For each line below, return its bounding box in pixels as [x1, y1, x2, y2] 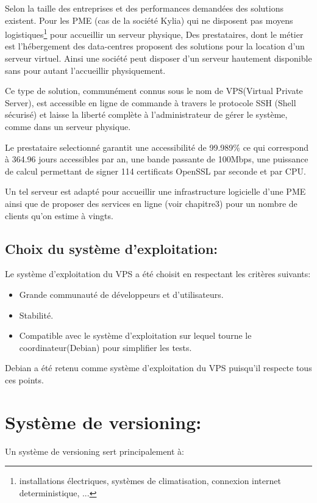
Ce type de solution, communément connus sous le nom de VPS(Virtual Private [5, 84, 303, 97]
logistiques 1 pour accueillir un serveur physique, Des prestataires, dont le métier [5, 26, 304, 40]
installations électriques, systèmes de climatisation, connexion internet [19, 474, 281, 487]
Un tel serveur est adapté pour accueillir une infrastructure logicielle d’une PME [5, 185, 306, 198]
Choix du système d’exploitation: [5, 239, 218, 258]
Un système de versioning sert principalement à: [5, 444, 185, 457]
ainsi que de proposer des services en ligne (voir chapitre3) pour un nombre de [5, 197, 297, 209]
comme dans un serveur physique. [5, 120, 131, 132]
